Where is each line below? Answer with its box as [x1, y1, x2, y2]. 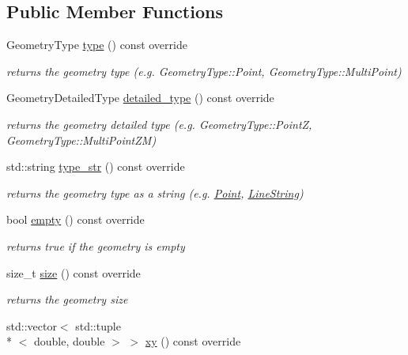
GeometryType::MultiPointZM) [6, 131, 157, 148]
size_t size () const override [6, 264, 141, 281]
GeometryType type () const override [6, 36, 187, 53]
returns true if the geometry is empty [6, 237, 185, 254]
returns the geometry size [6, 291, 128, 308]
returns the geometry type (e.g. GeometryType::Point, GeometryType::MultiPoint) [6, 62, 402, 79]
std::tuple [75, 317, 121, 334]
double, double [33, 333, 105, 349]
